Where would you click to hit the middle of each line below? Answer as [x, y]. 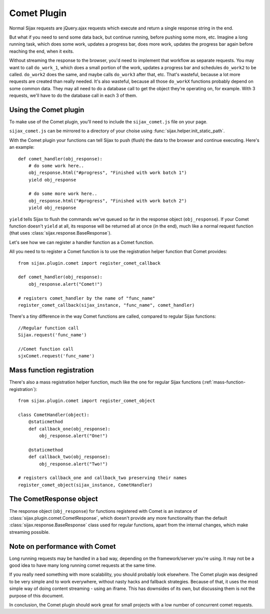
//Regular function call [48, 328]
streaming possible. [29, 532]
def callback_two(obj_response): [69, 457]
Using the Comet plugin [47, 110]
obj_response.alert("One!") [73, 436]
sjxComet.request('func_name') [56, 356]
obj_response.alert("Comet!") [65, 284]
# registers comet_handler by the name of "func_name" [87, 298]
